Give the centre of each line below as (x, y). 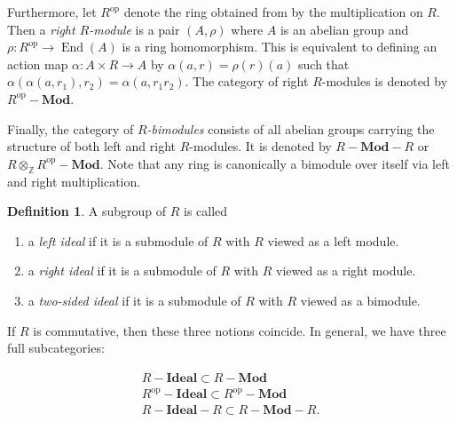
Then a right (41, 29)
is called (205, 211)
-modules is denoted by (385, 81)
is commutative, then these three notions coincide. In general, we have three (240, 330)
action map (38, 64)
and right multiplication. (74, 181)
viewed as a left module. (333, 240)
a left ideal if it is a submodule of (118, 240)
